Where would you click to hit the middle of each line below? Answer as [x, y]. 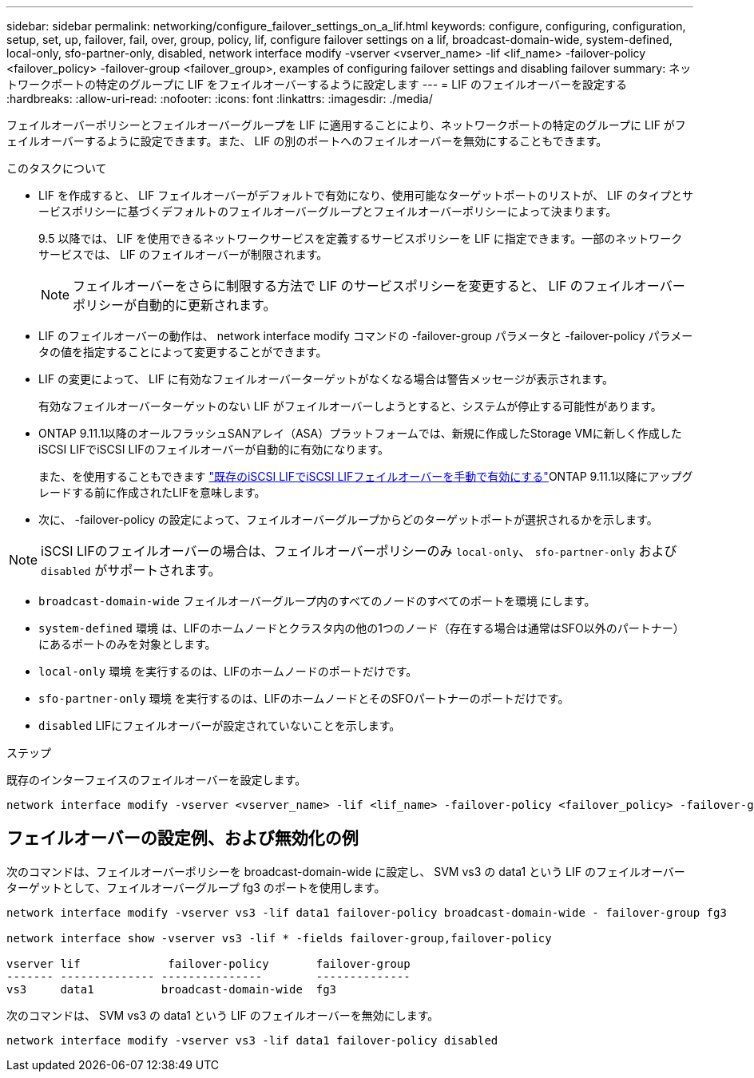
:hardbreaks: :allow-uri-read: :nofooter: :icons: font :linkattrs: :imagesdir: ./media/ [220, 99]
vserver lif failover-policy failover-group [208, 963]
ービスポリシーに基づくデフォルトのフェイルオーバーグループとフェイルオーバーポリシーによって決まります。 [328, 211]
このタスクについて [57, 168]
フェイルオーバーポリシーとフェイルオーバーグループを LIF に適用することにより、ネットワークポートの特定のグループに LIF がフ [346, 125]
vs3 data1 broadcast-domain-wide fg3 [172, 989]
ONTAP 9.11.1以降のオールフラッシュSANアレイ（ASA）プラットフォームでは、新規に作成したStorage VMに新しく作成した [360, 433]
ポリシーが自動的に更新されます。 [175, 305]
